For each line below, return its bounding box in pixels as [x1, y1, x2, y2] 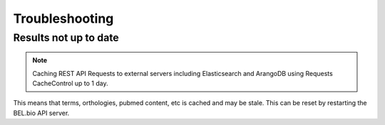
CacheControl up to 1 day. [32, 79, 108, 87]
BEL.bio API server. [13, 109, 70, 117]
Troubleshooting [13, 11, 114, 26]
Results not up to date [13, 31, 119, 44]
